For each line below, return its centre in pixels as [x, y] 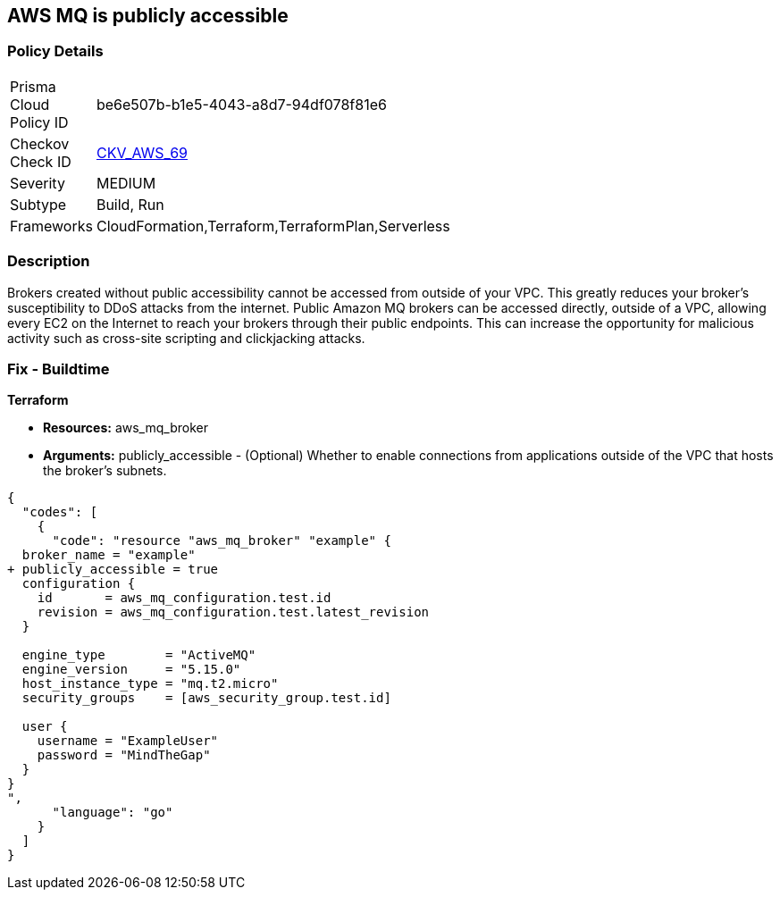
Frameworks [51, 226]
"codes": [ [60, 512]
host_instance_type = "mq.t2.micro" [150, 684]
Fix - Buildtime [59, 369]
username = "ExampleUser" [128, 741]
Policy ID [39, 122]
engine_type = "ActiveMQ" [139, 655]
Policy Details [55, 51]
